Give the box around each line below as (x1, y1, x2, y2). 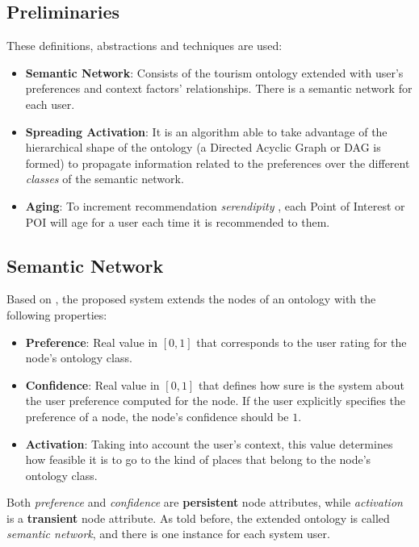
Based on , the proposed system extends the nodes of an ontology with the (6, 290, 376, 307)
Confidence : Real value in (25, 376, 160, 393)
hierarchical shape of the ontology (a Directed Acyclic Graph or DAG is (25, 139, 381, 156)
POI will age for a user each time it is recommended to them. (25, 213, 330, 230)
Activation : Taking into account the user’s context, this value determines (25, 435, 393, 452)
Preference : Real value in (25, 333, 158, 350)
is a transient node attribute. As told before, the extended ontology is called (6, 509, 390, 526)
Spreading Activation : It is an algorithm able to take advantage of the (25, 123, 388, 140)
